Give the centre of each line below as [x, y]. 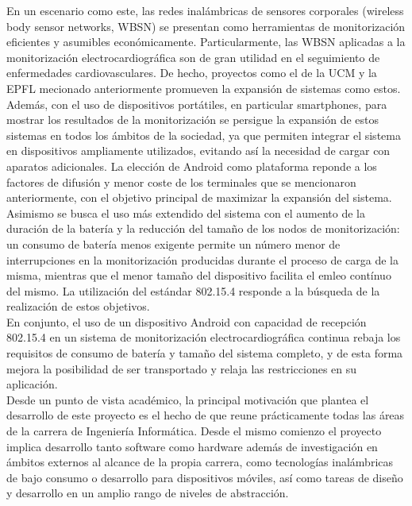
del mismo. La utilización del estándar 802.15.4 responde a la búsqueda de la [193, 290]
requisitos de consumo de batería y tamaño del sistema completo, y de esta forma [205, 353]
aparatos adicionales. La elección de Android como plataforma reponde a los [192, 166]
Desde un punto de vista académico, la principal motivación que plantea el [188, 399]
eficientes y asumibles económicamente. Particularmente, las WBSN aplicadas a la [206, 42]
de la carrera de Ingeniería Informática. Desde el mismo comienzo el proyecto [194, 431]
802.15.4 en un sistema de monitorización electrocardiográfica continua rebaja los [204, 337]
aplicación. [32, 384]
